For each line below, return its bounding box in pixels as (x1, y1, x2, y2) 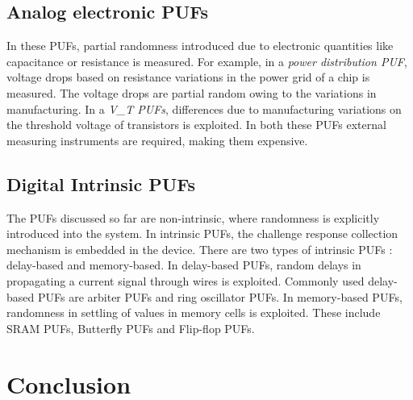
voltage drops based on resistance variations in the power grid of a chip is (6, 69, 370, 85)
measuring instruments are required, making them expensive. (6, 131, 308, 148)
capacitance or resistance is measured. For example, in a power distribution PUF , (6, 52, 407, 69)
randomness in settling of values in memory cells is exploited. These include (6, 304, 381, 321)
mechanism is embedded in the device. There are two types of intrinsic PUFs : (6, 240, 393, 257)
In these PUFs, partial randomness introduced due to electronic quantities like (6, 37, 394, 54)
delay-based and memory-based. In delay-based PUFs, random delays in (6, 256, 361, 273)
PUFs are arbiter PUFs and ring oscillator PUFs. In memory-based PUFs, (37, 288, 403, 305)
